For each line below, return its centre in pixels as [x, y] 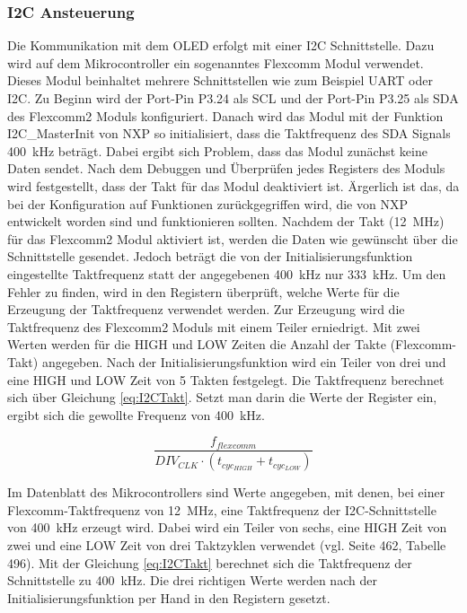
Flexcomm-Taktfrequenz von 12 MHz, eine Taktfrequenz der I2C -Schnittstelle [222, 509]
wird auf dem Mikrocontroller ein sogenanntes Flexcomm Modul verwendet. [216, 62]
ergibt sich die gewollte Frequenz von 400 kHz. [136, 414]
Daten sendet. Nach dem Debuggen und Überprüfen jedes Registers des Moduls [226, 168]
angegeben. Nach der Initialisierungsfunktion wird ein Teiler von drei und [244, 361]
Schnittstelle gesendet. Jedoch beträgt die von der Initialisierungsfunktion [210, 256]
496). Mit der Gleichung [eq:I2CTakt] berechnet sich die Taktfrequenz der [210, 562]
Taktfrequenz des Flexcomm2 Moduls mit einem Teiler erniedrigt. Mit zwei [214, 326]
